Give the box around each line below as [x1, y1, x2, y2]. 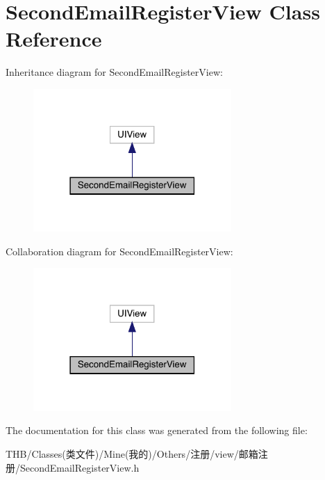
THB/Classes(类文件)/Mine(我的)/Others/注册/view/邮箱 [6, 447, 258, 461]
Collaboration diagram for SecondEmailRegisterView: [6, 243, 233, 258]
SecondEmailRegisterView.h [19, 460, 140, 474]
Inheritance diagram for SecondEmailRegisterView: [6, 65, 223, 79]
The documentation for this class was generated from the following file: [6, 423, 308, 438]
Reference [6, 24, 102, 53]
